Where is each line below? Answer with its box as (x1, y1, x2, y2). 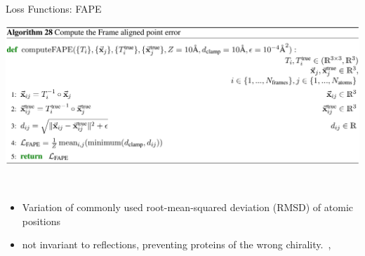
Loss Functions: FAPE (6, 1, 102, 15)
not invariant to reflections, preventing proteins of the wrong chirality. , (22, 237, 331, 252)
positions (22, 213, 61, 228)
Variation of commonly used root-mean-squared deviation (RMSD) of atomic (22, 200, 354, 215)
